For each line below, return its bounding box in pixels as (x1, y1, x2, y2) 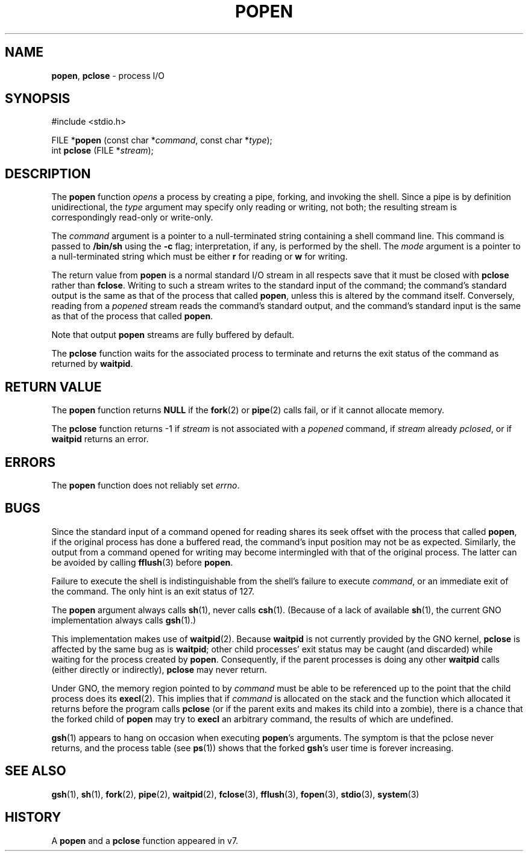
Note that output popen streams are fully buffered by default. (51, 330, 295, 340)
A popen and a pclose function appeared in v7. (51, 835, 239, 846)
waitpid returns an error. (51, 434, 149, 445)
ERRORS (5, 454, 56, 470)
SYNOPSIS (5, 91, 71, 107)
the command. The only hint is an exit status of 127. (51, 586, 254, 596)
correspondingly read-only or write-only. (51, 212, 213, 223)
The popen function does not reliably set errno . (51, 480, 240, 490)
